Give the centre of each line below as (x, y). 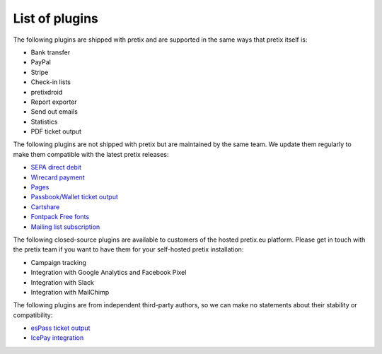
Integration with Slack (63, 282)
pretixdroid (47, 92)
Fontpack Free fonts (60, 217)
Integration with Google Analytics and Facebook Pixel (109, 273)
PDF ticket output (56, 131)
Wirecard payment (58, 177)
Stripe (40, 72)
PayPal (41, 62)
